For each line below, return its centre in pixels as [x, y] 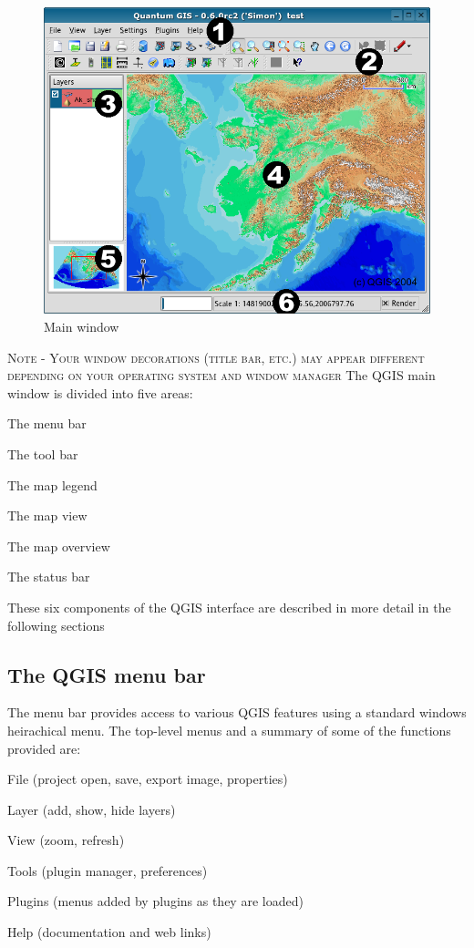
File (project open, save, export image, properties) [148, 779]
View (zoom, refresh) [66, 840]
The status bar [49, 577]
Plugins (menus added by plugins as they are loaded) [155, 901]
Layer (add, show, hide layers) [92, 809]
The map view [47, 515]
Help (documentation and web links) [109, 932]
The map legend [52, 484]
